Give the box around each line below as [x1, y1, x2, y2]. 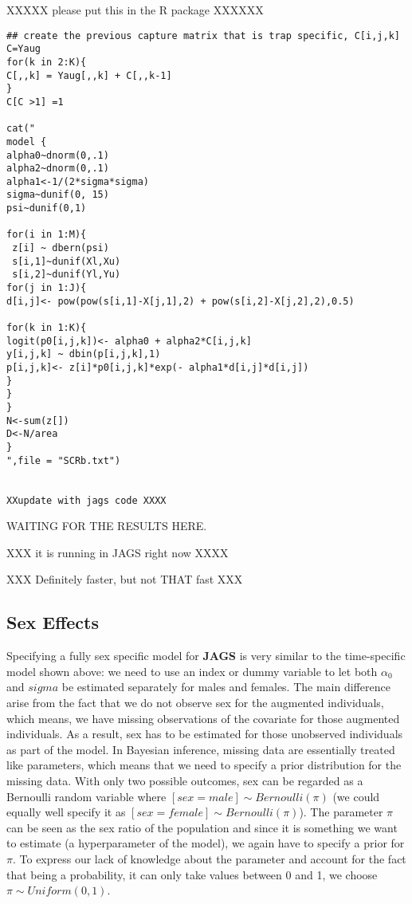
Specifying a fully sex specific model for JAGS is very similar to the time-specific [6, 647, 406, 664]
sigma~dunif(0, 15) [6, 189, 109, 201]
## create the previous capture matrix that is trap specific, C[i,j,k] [6, 29, 400, 41]
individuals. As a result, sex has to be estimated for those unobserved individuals [6, 725, 403, 742]
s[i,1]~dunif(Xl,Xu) [12, 255, 121, 267]
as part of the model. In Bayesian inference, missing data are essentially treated [6, 741, 395, 757]
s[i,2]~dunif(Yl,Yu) [12, 269, 121, 281]
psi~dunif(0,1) [6, 202, 87, 214]
